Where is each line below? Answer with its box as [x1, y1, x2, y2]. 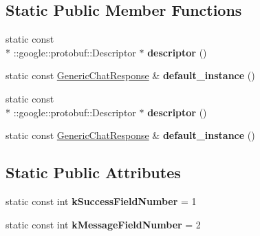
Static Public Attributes [6, 162, 181, 183]
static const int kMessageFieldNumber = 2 [6, 217, 201, 231]
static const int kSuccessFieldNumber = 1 [6, 193, 197, 208]
